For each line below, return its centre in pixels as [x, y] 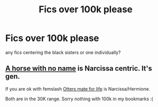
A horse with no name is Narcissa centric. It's [79, 68]
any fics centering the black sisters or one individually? [63, 52]
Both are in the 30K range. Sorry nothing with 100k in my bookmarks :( [79, 99]
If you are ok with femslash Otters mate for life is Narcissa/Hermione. [78, 89]
